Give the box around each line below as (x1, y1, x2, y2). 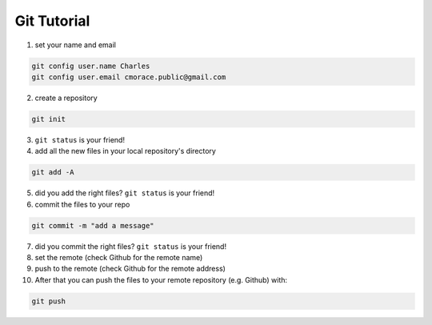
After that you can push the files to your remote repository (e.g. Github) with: (34, 275, 288, 284)
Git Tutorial (14, 12, 90, 30)
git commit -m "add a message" (31, 221, 155, 230)
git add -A (31, 168, 74, 177)
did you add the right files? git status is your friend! (34, 188, 215, 198)
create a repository (34, 93, 98, 102)
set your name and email (34, 40, 116, 50)
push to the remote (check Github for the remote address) (34, 264, 226, 274)
